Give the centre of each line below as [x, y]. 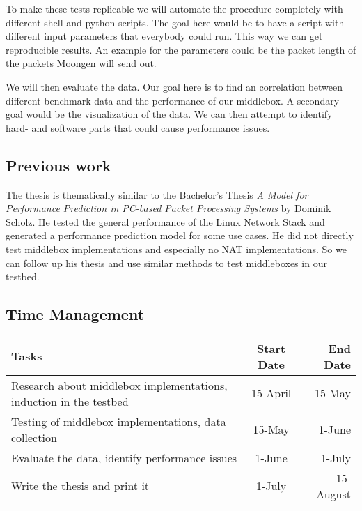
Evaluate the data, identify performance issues [124, 457]
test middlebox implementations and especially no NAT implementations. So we [176, 249]
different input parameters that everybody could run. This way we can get [164, 36]
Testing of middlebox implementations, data [119, 421]
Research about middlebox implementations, [119, 385]
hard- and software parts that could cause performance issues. [138, 127]
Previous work [58, 165]
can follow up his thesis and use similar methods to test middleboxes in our [166, 262]
